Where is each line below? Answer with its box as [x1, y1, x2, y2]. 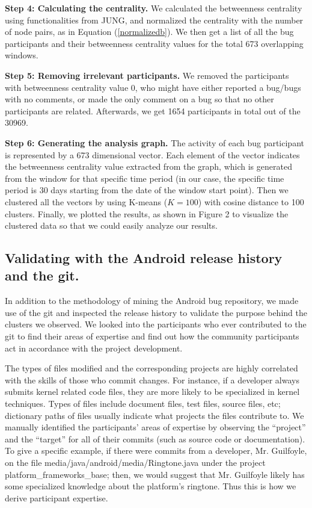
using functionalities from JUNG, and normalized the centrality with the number [5, 13, 304, 26]
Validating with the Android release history [5, 249, 283, 267]
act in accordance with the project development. [5, 341, 183, 354]
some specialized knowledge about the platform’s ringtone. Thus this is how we [5, 480, 296, 492]
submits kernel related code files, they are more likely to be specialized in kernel [5, 385, 300, 398]
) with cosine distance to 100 [198, 195, 304, 208]
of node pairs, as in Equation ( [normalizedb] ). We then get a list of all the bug [5, 25, 294, 38]
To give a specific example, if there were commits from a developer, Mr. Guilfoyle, [5, 444, 307, 457]
